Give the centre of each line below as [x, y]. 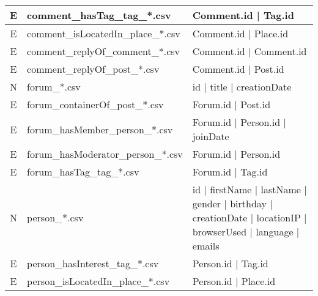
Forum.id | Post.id [231, 104]
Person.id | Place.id [234, 281]
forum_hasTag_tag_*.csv [83, 172]
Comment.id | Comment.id [250, 51]
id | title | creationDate [242, 87]
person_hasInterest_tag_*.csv [93, 263]
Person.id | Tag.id [230, 263]
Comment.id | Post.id [238, 69]
